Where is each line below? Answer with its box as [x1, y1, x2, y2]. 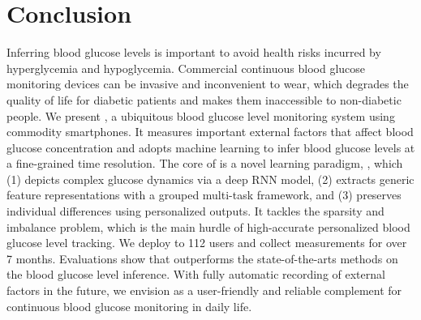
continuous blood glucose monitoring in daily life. [6, 297, 252, 314]
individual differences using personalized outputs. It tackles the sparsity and [6, 203, 384, 220]
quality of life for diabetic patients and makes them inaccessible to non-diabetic [6, 91, 402, 108]
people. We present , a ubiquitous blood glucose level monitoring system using [6, 107, 395, 124]
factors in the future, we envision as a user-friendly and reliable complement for [6, 282, 402, 299]
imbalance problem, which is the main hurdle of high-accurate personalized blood [6, 218, 410, 235]
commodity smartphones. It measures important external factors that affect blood [6, 123, 414, 140]
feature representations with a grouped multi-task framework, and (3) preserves [6, 186, 402, 203]
